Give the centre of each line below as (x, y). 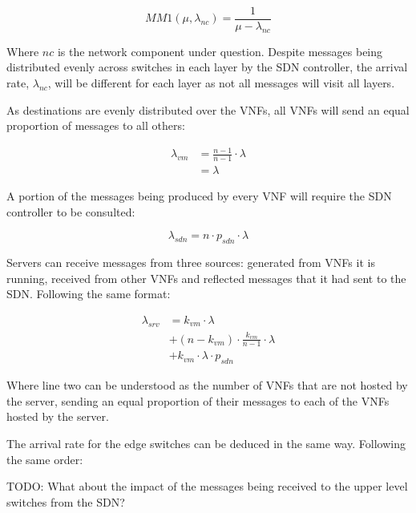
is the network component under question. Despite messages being (220, 51)
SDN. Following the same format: (89, 294)
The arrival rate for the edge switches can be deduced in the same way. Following (206, 444)
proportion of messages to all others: (96, 125)
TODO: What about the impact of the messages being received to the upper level (207, 486)
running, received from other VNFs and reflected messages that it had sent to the (206, 278)
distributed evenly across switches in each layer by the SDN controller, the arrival (207, 67)
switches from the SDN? (66, 501)
